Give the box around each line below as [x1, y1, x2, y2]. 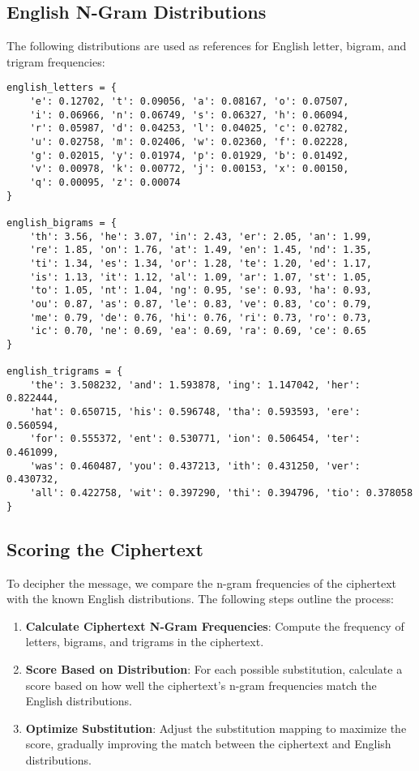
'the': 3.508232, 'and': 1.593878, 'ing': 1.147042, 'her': [29, 379, 361, 391]
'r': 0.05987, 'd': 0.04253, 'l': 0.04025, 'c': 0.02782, [29, 122, 349, 135]
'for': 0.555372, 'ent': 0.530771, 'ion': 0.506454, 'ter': [29, 433, 361, 445]
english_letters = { [6, 82, 118, 94]
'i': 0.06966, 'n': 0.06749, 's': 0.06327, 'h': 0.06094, [29, 109, 349, 121]
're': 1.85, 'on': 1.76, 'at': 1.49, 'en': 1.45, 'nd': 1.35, [29, 244, 373, 256]
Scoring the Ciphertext [6, 536, 203, 561]
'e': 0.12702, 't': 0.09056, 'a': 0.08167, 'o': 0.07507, [29, 96, 349, 108]
